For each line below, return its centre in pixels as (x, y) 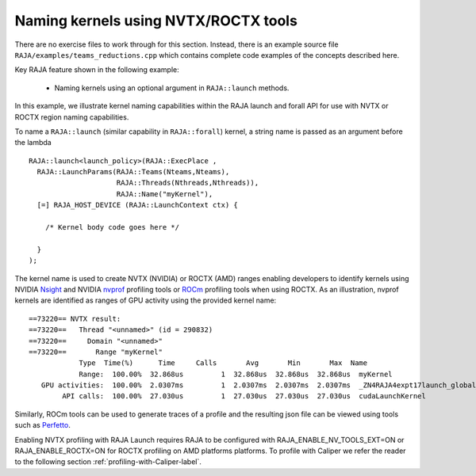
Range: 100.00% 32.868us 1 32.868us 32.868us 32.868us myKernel (236, 374)
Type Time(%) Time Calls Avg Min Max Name (223, 363)
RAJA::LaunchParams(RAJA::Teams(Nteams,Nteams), (133, 172)
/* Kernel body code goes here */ (112, 227)
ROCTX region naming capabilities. (72, 117)
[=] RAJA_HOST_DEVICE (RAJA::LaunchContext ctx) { (137, 205)
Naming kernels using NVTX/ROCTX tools (156, 21)
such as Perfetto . (42, 425)
